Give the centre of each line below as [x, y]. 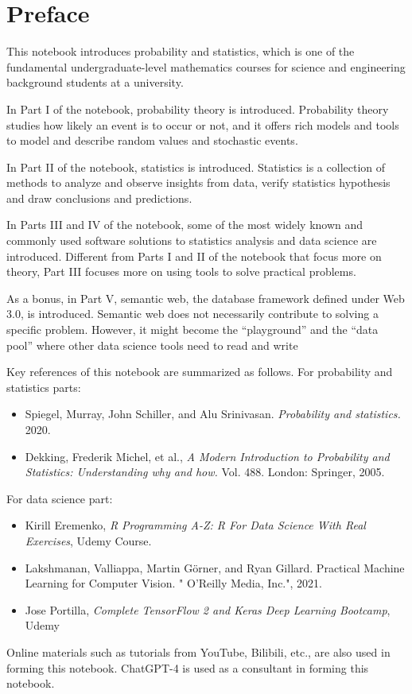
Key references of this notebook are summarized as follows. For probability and [200, 372]
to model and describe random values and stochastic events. [152, 140]
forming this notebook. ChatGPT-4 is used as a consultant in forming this [188, 667]
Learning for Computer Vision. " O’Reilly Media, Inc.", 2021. [173, 583]
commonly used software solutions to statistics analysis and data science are [192, 240]
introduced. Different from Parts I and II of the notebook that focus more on [194, 256]
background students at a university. [95, 82]
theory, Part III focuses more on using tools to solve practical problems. [181, 271]
